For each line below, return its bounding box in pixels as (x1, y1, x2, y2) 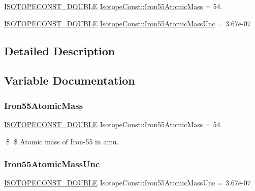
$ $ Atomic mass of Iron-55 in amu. (6, 136, 119, 146)
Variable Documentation (4, 72, 135, 88)
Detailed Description (4, 43, 115, 58)
